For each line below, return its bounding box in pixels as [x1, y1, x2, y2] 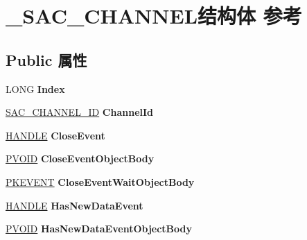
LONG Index [6, 81, 65, 96]
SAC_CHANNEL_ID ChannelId [6, 105, 154, 119]
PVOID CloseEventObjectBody [6, 151, 155, 166]
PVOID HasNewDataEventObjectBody [6, 221, 192, 236]
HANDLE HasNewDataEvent [6, 198, 143, 212]
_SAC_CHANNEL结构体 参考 [6, 1, 302, 30]
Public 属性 [6, 49, 87, 70]
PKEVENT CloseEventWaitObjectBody [6, 174, 195, 189]
